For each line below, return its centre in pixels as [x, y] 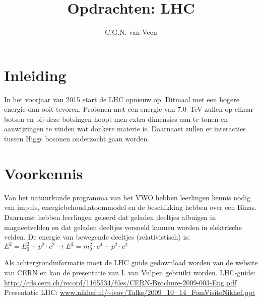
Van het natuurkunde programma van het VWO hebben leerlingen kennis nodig [127, 197]
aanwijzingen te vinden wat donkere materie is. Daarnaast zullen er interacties [125, 129]
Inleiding [35, 75]
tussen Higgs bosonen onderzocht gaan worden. [77, 139]
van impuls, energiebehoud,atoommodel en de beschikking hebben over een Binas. [130, 207]
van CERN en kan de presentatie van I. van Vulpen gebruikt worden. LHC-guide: [130, 272]
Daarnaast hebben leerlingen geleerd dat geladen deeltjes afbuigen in [110, 217]
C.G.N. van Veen [131, 32]
